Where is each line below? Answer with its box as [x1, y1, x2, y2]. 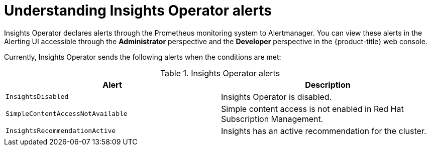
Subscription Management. [221, 113, 324, 124]
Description [305, 79, 351, 90]
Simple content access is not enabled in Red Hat [221, 103, 404, 114]
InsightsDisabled [6, 93, 69, 101]
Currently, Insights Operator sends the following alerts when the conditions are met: [4, 52, 281, 61]
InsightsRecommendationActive [6, 127, 116, 135]
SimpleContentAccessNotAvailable [6, 110, 128, 118]
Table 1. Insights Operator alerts [160, 68, 280, 78]
